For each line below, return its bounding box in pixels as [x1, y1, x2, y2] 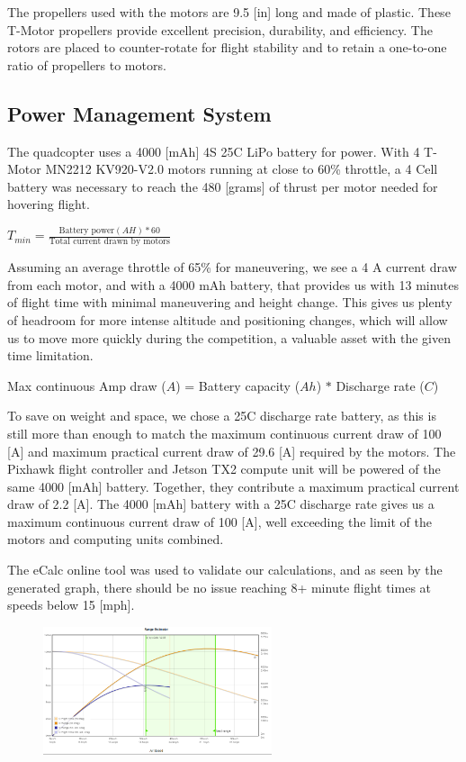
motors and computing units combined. [7, 530, 224, 549]
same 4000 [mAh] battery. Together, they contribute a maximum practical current [7, 476, 460, 495]
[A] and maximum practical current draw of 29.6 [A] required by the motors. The [7, 441, 456, 460]
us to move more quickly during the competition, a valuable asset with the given [7, 328, 452, 347]
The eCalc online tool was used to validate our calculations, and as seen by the [7, 560, 443, 579]
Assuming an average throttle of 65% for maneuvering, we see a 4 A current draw [7, 258, 457, 277]
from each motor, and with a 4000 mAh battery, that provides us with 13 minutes [7, 275, 460, 294]
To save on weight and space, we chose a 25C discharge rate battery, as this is [7, 406, 436, 425]
